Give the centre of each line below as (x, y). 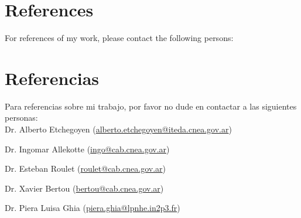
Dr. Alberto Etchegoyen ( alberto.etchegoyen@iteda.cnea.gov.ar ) (118, 129)
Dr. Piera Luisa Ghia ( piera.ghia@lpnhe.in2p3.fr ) (93, 208)
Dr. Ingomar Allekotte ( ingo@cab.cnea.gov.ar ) (87, 149)
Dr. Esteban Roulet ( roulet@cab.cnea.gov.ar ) (85, 168)
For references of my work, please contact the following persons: (119, 38)
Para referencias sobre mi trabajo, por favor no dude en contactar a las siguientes (151, 106)
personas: (21, 117)
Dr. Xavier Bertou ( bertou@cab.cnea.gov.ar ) (84, 188)
